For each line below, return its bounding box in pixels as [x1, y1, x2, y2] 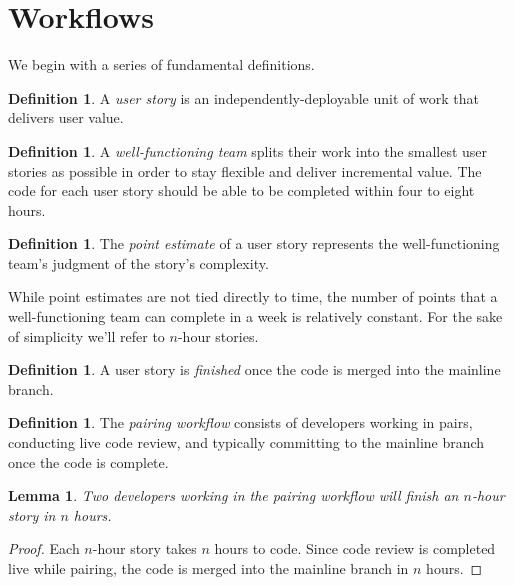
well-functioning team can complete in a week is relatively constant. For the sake [8, 306, 503, 327]
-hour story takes [92, 538, 197, 559]
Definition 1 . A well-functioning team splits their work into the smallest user [8, 140, 488, 161]
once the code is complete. [8, 451, 169, 472]
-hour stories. [177, 325, 259, 346]
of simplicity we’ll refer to [8, 325, 165, 346]
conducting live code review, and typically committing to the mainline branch [8, 432, 485, 453]
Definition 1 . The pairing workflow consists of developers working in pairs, [8, 412, 473, 433]
